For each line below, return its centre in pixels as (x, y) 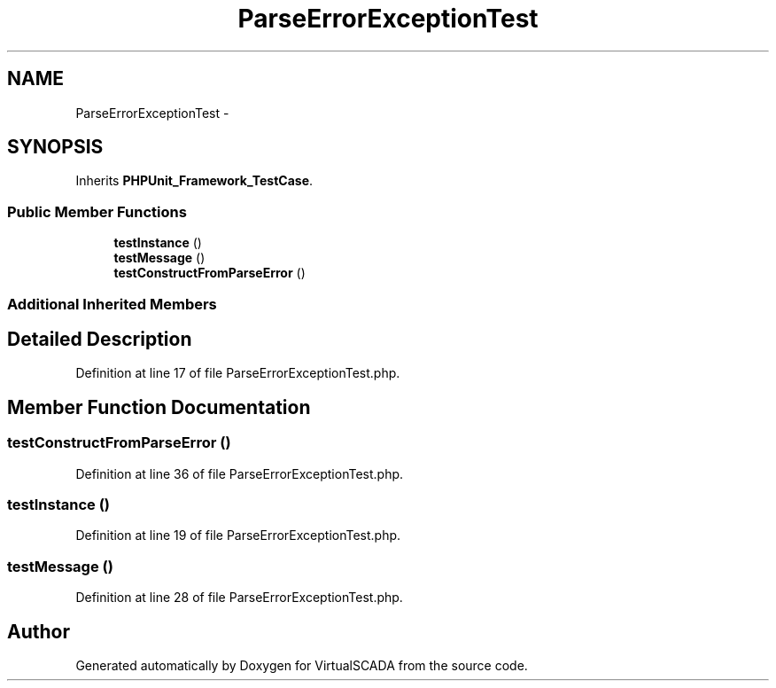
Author (39, 631)
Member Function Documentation (159, 407)
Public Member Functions (97, 211)
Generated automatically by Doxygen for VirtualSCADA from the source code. (302, 665)
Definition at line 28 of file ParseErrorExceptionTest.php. (239, 598)
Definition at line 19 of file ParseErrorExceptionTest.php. (238, 536)
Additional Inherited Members (112, 304)
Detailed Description (100, 339)
